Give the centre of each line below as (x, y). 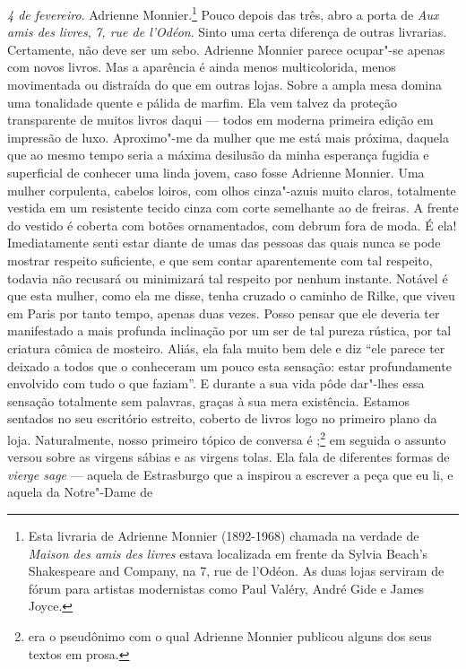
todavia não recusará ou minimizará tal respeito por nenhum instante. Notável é (228, 278)
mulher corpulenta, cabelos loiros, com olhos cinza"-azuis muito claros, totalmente (232, 190)
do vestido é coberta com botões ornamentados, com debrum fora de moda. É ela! (232, 225)
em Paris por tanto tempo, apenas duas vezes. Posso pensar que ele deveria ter (224, 313)
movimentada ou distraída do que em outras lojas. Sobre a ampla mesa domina (224, 85)
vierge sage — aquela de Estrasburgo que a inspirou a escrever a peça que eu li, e (230, 474)
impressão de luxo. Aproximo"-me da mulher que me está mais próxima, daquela (228, 137)
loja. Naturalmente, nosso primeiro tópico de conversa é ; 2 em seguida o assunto (227, 438)
